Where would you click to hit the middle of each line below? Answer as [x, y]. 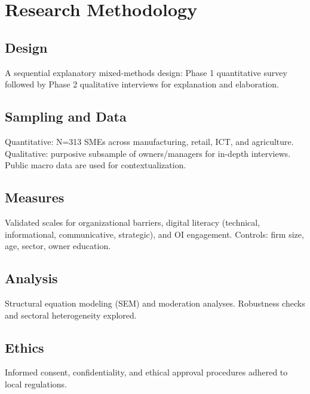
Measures [35, 197]
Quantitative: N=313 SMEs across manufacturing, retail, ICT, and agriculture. [149, 141]
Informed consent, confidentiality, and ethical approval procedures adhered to [146, 372]
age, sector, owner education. [58, 246]
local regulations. [36, 384]
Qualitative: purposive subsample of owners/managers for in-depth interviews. [148, 153]
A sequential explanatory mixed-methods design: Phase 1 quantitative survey [146, 72]
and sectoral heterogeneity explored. [71, 315]
